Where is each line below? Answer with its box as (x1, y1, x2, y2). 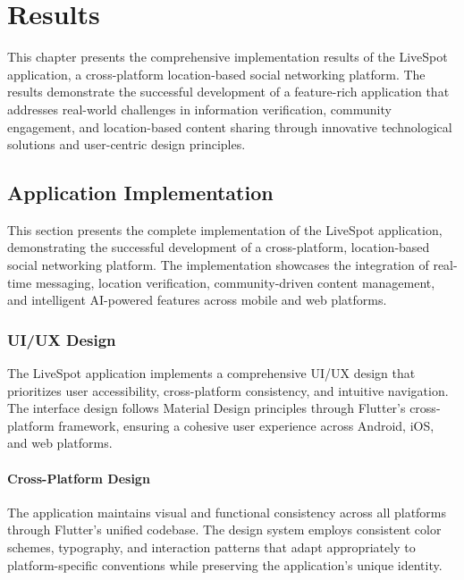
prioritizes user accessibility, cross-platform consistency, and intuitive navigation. (7, 381, 449, 399)
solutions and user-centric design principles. (7, 135, 246, 154)
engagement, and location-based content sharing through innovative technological (7, 117, 452, 136)
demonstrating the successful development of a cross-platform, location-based (7, 238, 430, 256)
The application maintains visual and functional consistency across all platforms (7, 502, 447, 521)
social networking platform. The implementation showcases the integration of (7, 256, 429, 274)
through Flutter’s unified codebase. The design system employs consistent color (7, 520, 442, 539)
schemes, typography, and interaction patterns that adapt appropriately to (7, 538, 416, 557)
